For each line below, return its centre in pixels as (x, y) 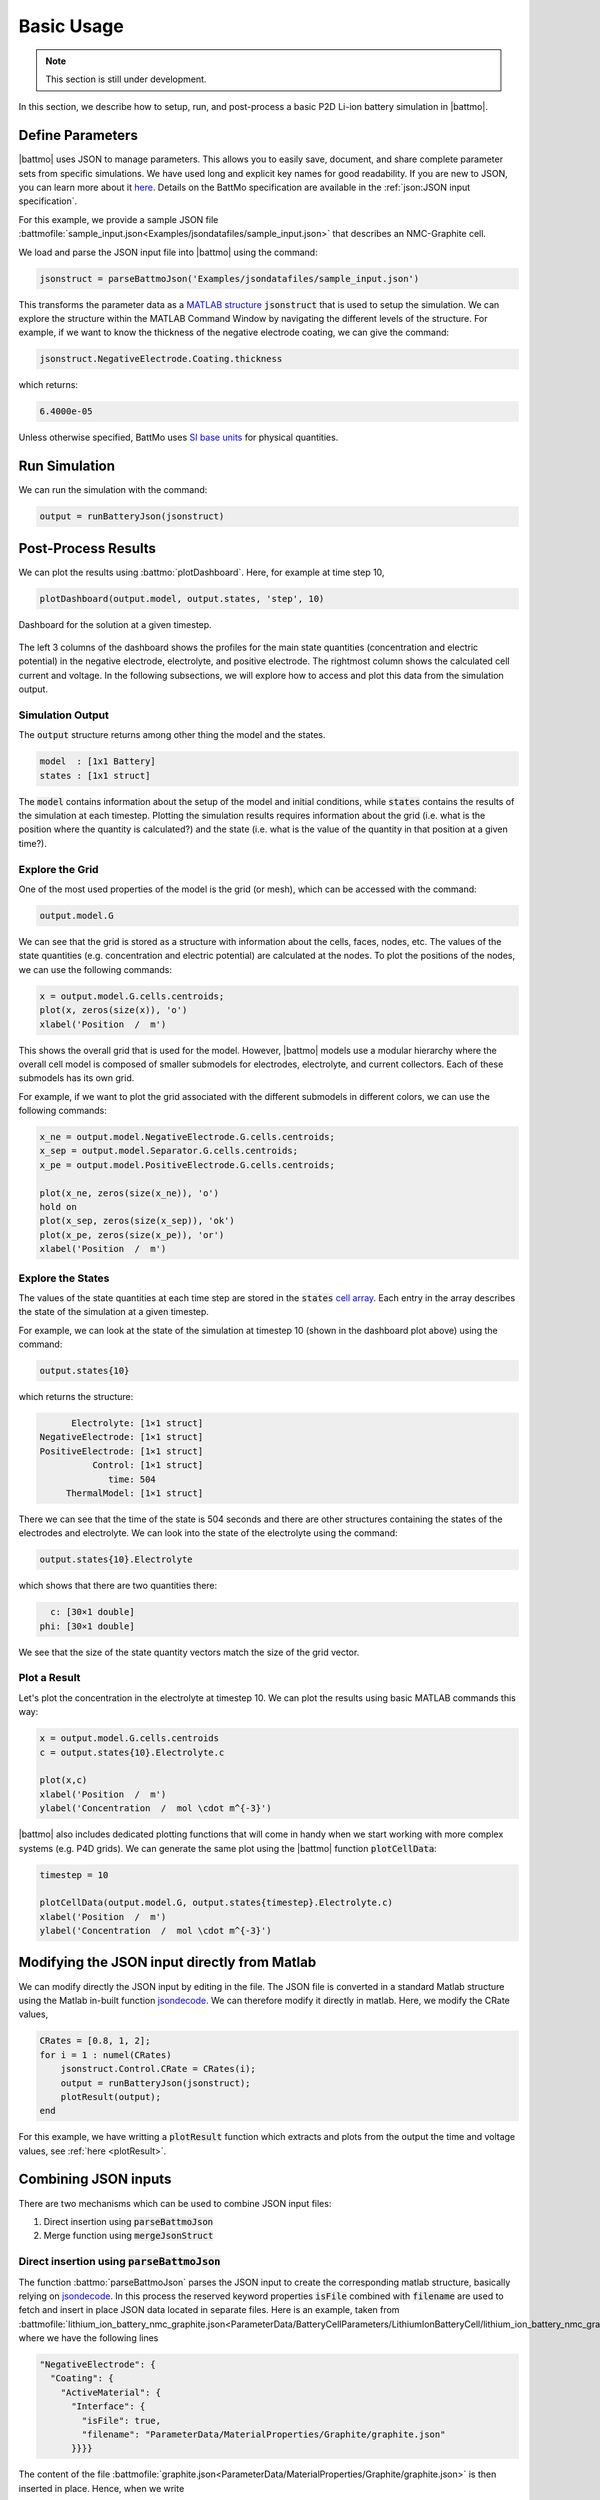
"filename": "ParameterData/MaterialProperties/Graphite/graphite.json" (263, 2434)
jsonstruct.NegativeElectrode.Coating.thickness (161, 359)
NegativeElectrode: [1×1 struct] (121, 1437)
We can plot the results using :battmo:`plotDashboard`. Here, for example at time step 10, (201, 572)
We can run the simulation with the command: (113, 490)
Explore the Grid (58, 869)
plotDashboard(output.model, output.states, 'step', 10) (182, 598)
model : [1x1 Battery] (98, 761)
